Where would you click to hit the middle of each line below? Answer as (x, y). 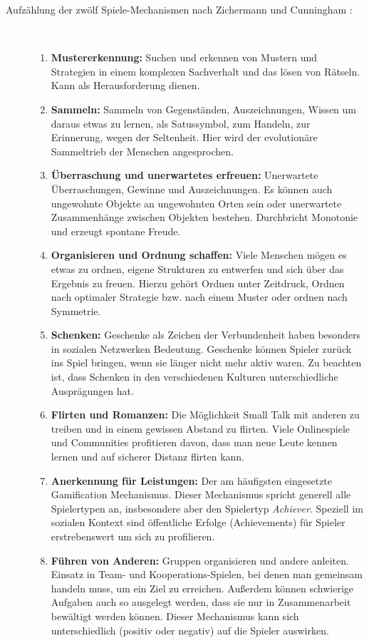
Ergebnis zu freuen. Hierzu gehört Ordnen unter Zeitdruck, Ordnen (198, 283)
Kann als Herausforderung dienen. (125, 85)
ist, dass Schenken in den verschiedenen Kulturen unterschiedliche (194, 377)
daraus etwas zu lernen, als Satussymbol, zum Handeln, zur (181, 123)
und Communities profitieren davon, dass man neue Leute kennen (194, 442)
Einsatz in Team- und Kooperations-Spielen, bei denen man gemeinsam (207, 574)
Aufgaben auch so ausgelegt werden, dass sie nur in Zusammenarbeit (201, 602)
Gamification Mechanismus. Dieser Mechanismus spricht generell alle (201, 494)
